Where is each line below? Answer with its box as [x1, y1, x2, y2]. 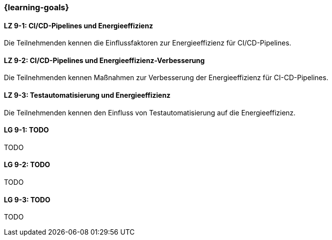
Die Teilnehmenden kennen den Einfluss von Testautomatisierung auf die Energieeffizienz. [4, 108, 296, 117]
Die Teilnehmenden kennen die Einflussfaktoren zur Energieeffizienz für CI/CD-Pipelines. [4, 39, 291, 47]
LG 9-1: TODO [4, 126, 49, 134]
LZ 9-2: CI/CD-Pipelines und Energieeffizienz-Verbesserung [4, 56, 205, 65]
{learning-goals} [4, 2, 69, 12]
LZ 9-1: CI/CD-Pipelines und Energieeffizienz [4, 21, 153, 30]
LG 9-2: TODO [4, 160, 51, 169]
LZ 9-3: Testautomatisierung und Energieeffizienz [4, 91, 171, 100]
